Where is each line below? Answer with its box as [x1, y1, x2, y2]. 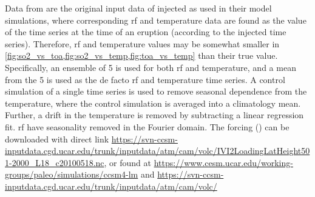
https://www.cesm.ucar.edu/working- [154, 156, 293, 169]
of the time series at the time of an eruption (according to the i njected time [5, 25, 286, 38]
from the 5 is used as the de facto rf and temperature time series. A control [5, 73, 285, 85]
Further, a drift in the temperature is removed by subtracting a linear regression [5, 109, 304, 121]
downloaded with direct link [5, 132, 109, 145]
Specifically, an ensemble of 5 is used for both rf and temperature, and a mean [5, 61, 296, 73]
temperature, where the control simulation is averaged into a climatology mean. [5, 96, 301, 109]
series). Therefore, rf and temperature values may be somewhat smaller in [5, 37, 280, 50]
